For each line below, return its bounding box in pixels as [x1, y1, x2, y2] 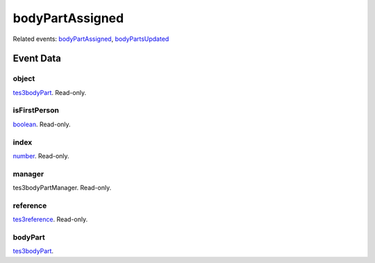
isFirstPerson [12, 105, 59, 115]
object [12, 74, 35, 83]
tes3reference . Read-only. [12, 215, 88, 223]
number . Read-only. [12, 151, 69, 160]
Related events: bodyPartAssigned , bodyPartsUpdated [12, 35, 169, 43]
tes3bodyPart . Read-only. [12, 88, 87, 96]
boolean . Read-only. [12, 120, 71, 128]
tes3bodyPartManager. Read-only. [12, 184, 112, 192]
